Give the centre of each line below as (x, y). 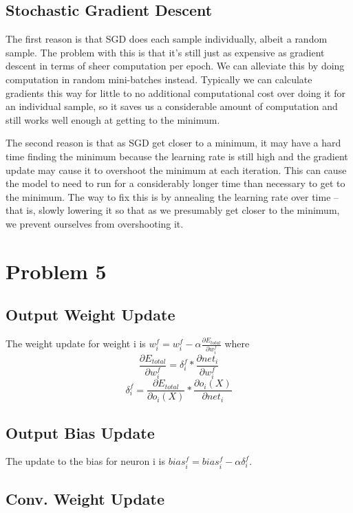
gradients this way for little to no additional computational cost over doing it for (175, 92)
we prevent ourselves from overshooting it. (95, 223)
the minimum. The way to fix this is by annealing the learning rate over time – (172, 196)
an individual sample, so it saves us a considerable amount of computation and (172, 106)
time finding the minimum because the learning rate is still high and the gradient (177, 156)
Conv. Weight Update (85, 498)
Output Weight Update (90, 315)
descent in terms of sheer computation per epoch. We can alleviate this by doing (175, 66)
